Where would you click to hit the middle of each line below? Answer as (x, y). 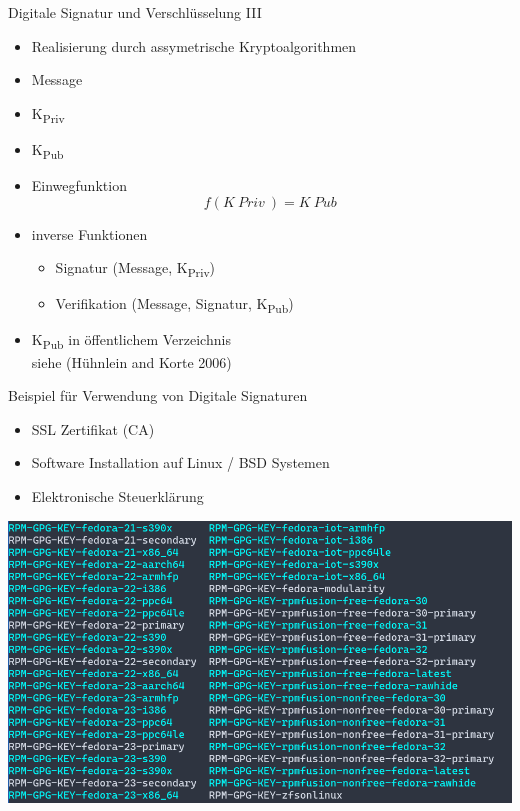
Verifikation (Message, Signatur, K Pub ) (174, 305)
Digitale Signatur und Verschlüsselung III (135, 12)
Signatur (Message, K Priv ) (135, 269)
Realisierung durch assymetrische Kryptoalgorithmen (194, 45)
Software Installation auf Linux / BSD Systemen (180, 462)
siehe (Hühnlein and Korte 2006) (131, 361)
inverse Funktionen (89, 233)
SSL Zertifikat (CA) (93, 428)
